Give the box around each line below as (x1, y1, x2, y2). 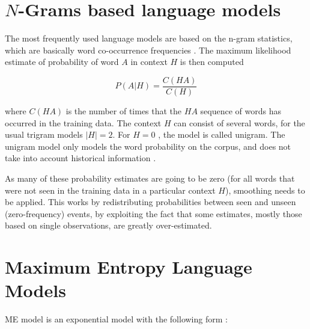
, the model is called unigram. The (158, 128, 285, 141)
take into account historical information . (5, 152, 156, 164)
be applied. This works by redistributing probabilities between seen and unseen (5, 195, 296, 208)
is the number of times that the (65, 104, 182, 117)
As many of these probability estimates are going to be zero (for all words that (5, 171, 295, 184)
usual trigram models (5, 128, 83, 141)
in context (130, 55, 168, 68)
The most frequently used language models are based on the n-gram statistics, (5, 32, 293, 45)
